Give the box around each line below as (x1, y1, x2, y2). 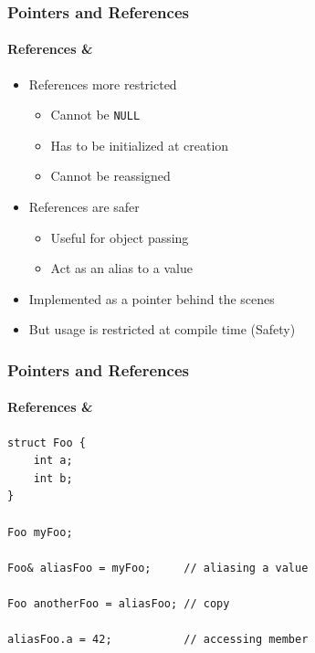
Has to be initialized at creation (50, 135, 229, 154)
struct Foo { (7, 436, 86, 449)
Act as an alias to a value (50, 258, 193, 278)
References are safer (28, 197, 140, 216)
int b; (33, 471, 73, 485)
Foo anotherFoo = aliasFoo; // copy (7, 597, 230, 611)
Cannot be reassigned (50, 166, 171, 185)
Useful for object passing (50, 227, 189, 247)
